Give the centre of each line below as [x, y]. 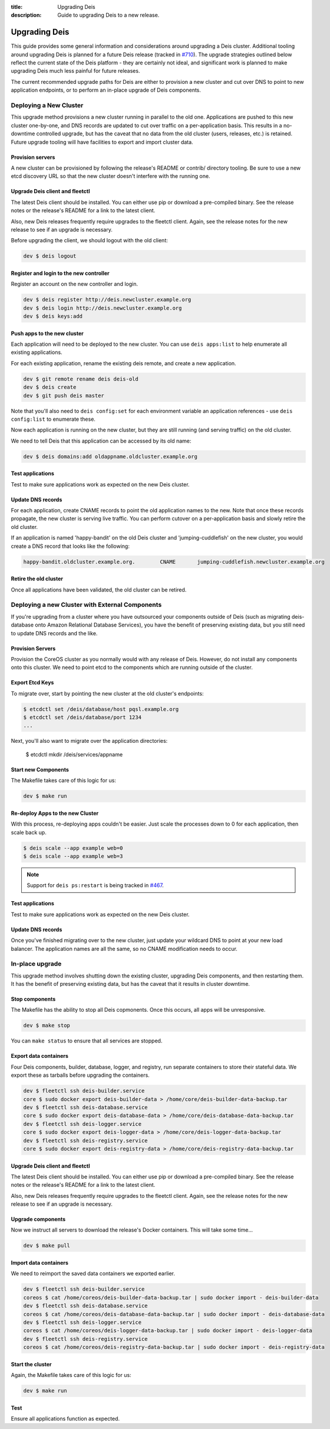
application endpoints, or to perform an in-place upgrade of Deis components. [106, 90]
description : [26, 15]
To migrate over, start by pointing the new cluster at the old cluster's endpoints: [107, 693]
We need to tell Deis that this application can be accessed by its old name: [101, 441]
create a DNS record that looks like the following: [70, 546]
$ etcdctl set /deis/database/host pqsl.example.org [101, 709]
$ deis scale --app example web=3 [73, 856]
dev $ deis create [50, 387]
